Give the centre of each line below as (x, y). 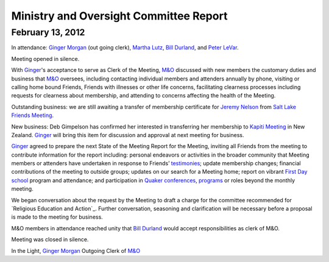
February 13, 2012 (48, 32)
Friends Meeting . (33, 115)
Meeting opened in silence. (45, 58)
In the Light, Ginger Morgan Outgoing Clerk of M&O (76, 250)
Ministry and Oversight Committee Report (119, 16)
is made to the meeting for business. (57, 217)
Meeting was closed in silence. (50, 239)
